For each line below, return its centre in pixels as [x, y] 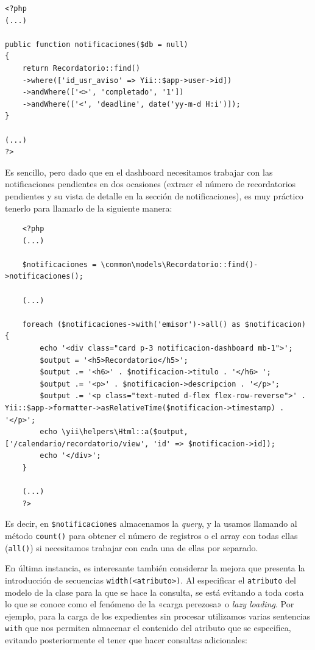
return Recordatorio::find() [81, 68]
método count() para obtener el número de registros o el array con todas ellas [151, 535]
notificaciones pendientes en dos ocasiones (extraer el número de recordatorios [150, 184]
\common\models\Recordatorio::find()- [179, 264]
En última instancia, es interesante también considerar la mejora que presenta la [155, 568]
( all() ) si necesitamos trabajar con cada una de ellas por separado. [132, 547]
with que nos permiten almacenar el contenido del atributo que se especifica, [148, 628]
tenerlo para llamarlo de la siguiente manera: [89, 208]
